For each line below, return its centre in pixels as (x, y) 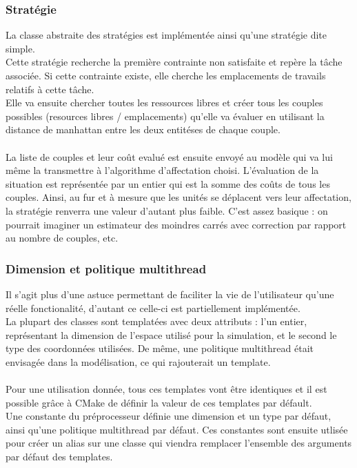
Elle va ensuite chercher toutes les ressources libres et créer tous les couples (164, 103)
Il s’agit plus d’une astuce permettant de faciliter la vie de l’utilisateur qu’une (170, 294)
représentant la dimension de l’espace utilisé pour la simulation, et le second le (171, 334)
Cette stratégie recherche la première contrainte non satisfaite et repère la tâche (174, 62)
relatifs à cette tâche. (50, 89)
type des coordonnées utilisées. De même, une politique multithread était (160, 348)
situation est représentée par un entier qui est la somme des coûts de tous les (168, 183)
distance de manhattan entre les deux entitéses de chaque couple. (143, 129)
